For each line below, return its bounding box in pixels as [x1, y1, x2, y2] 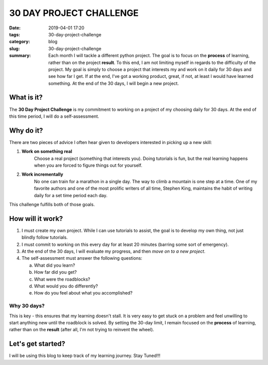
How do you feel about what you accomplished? [34, 290, 133, 296]
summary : [9, 53, 31, 59]
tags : [9, 31, 20, 37]
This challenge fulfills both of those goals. [9, 202, 95, 207]
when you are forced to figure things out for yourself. [34, 162, 142, 168]
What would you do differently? [34, 283, 98, 289]
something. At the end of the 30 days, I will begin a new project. [48, 80, 179, 86]
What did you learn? [34, 262, 75, 268]
